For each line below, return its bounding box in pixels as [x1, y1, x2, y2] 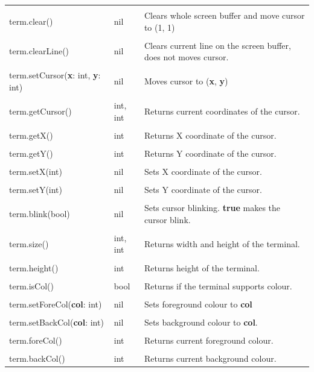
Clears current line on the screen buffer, [144, 39, 291, 51]
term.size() [9, 237, 49, 250]
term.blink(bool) [9, 207, 70, 219]
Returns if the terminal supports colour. [144, 279, 292, 292]
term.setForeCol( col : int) [9, 297, 102, 310]
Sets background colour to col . [144, 315, 258, 328]
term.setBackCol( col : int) [9, 315, 104, 328]
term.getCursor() [9, 104, 72, 117]
